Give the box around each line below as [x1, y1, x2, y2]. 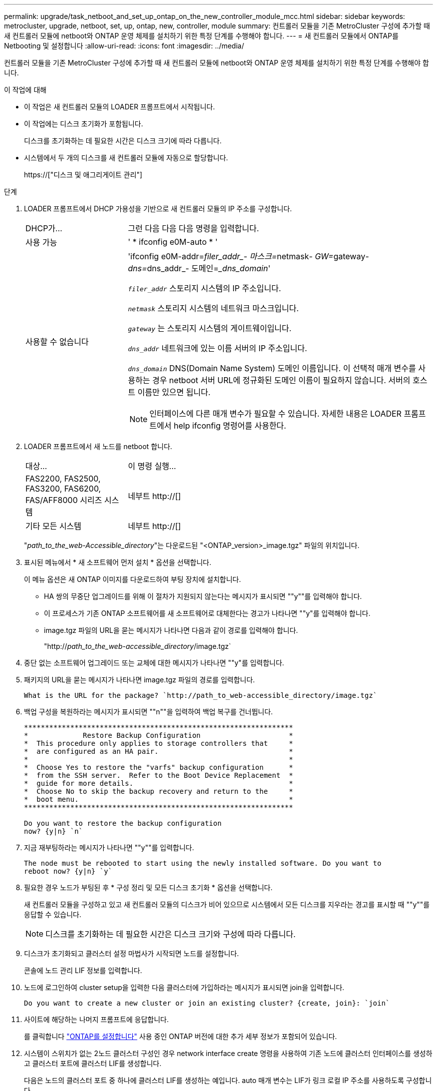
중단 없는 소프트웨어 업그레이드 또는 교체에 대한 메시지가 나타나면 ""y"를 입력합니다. [24, 658, 284, 667]
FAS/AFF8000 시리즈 [25, 495, 102, 505]
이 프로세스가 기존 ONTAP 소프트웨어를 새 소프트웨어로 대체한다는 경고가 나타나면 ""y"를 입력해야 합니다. [44, 609, 371, 617]
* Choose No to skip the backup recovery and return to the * [24, 787, 293, 795]
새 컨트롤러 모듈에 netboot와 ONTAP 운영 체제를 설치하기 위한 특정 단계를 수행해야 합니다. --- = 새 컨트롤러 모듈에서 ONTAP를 [4, 31, 399, 40]
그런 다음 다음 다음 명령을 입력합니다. [128, 223, 259, 233]
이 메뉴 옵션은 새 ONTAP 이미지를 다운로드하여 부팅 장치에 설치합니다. [24, 575, 241, 583]
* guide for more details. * [24, 779, 293, 787]
